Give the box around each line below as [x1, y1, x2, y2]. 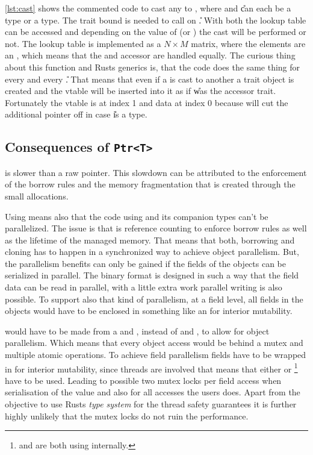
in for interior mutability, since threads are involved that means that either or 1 [5, 360, 298, 375]
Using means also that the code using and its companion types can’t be [5, 210, 268, 222]
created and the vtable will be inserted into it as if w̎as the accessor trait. [5, 84, 276, 97]
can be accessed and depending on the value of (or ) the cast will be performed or [5, 25, 306, 38]
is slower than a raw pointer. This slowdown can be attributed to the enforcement [5, 166, 307, 178]
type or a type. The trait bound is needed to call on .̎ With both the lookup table [5, 13, 306, 26]
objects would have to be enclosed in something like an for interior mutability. [5, 304, 293, 317]
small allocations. [5, 189, 69, 202]
